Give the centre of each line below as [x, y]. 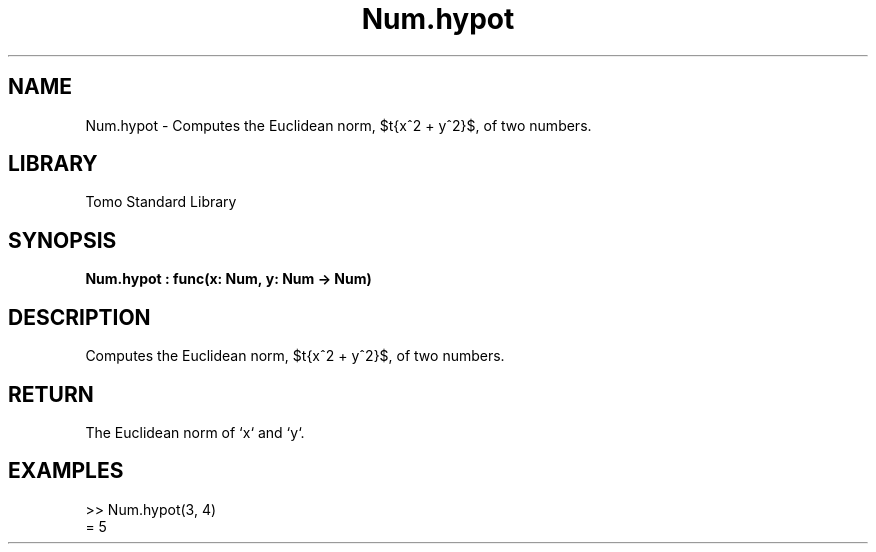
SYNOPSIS [62, 240]
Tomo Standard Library [161, 202]
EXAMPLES [66, 471]
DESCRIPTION [79, 317]
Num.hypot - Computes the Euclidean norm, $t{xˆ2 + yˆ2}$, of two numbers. [338, 125]
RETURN [51, 394]
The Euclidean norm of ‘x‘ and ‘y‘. [195, 432]
